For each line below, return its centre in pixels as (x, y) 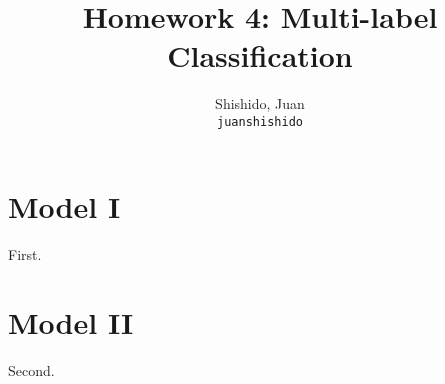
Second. (31, 370)
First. (25, 253)
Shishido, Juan (260, 103)
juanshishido (260, 121)
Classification (260, 55)
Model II (71, 322)
